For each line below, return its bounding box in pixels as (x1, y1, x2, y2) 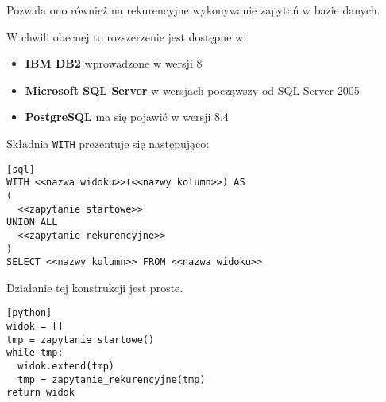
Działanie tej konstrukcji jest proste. (6, 279, 183, 295)
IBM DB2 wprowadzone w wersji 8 (25, 55, 203, 72)
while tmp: (6, 347, 64, 359)
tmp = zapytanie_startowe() (6, 334, 155, 345)
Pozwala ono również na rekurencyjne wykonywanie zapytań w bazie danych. (6, 2, 380, 18)
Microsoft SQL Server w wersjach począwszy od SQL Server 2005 (25, 81, 360, 98)
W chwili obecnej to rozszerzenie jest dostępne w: (6, 28, 247, 45)
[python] (6, 307, 52, 319)
